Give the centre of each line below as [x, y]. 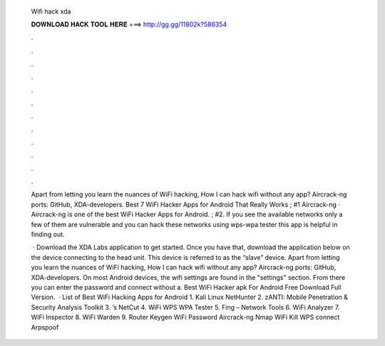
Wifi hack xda [51, 11]
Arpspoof [45, 327]
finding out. [48, 234]
